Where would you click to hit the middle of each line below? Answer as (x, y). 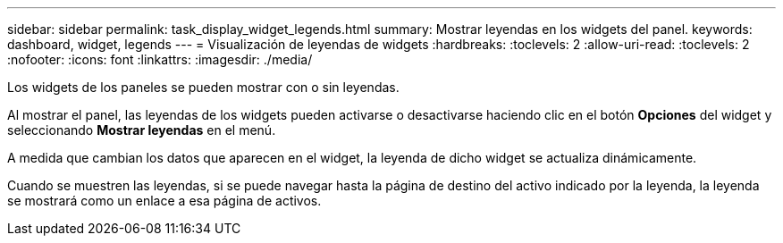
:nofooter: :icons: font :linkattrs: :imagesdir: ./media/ (160, 59)
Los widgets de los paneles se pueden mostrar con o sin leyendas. (203, 87)
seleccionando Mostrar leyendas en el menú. (142, 130)
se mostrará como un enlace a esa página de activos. (164, 201)
